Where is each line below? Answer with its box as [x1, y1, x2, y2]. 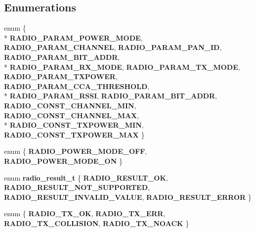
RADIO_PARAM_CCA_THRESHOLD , [4, 81, 150, 91]
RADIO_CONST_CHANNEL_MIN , [4, 100, 136, 110]
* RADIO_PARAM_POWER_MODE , [4, 32, 143, 43]
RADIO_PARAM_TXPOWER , [4, 71, 118, 82]
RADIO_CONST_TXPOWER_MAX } [4, 129, 145, 139]
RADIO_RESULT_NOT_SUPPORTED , [4, 182, 150, 192]
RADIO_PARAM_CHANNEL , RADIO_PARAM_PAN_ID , [4, 42, 222, 52]
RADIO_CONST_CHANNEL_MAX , [4, 110, 139, 120]
